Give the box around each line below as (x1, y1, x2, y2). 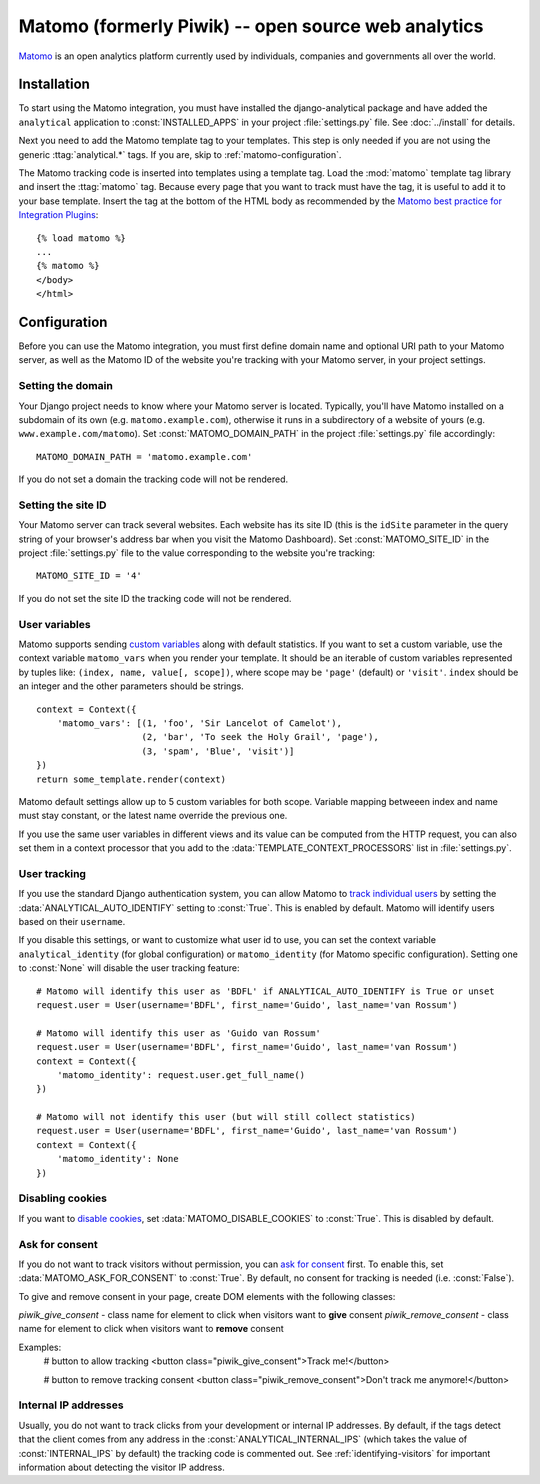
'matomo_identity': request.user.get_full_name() (56, 1069, 305, 1080)
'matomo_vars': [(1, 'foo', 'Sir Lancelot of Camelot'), (56, 717, 342, 729)
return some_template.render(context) (36, 773, 227, 785)
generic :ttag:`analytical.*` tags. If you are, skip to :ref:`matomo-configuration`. (18, 148, 342, 160)
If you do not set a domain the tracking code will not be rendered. (18, 473, 289, 485)
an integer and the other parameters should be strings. (18, 680, 244, 692)
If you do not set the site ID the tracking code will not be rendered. (18, 592, 292, 604)
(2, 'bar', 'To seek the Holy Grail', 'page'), (141, 731, 379, 743)
